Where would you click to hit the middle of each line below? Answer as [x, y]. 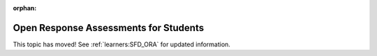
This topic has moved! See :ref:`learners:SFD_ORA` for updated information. [121, 44]
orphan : [25, 8]
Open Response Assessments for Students [109, 28]
